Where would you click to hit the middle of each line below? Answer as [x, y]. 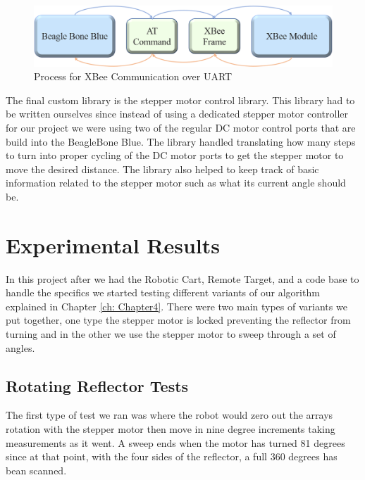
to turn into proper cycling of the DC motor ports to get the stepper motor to [175, 155]
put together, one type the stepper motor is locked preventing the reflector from [178, 320]
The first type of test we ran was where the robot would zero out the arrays [169, 415]
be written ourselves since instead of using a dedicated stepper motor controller [177, 114]
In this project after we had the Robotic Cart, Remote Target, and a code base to [182, 278]
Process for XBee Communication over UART [133, 76]
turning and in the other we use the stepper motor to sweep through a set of [171, 333]
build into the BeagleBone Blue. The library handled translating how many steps [181, 141]
